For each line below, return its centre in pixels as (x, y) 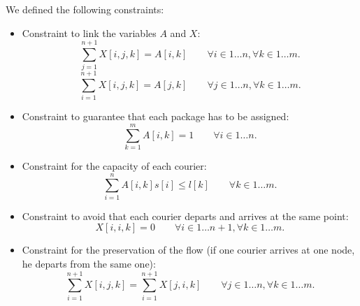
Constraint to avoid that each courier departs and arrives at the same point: (185, 216)
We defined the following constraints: (85, 9)
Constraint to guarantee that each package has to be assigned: (156, 116)
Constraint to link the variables (89, 32)
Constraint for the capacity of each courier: (114, 166)
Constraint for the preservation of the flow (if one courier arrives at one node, (188, 250)
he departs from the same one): (89, 264)
